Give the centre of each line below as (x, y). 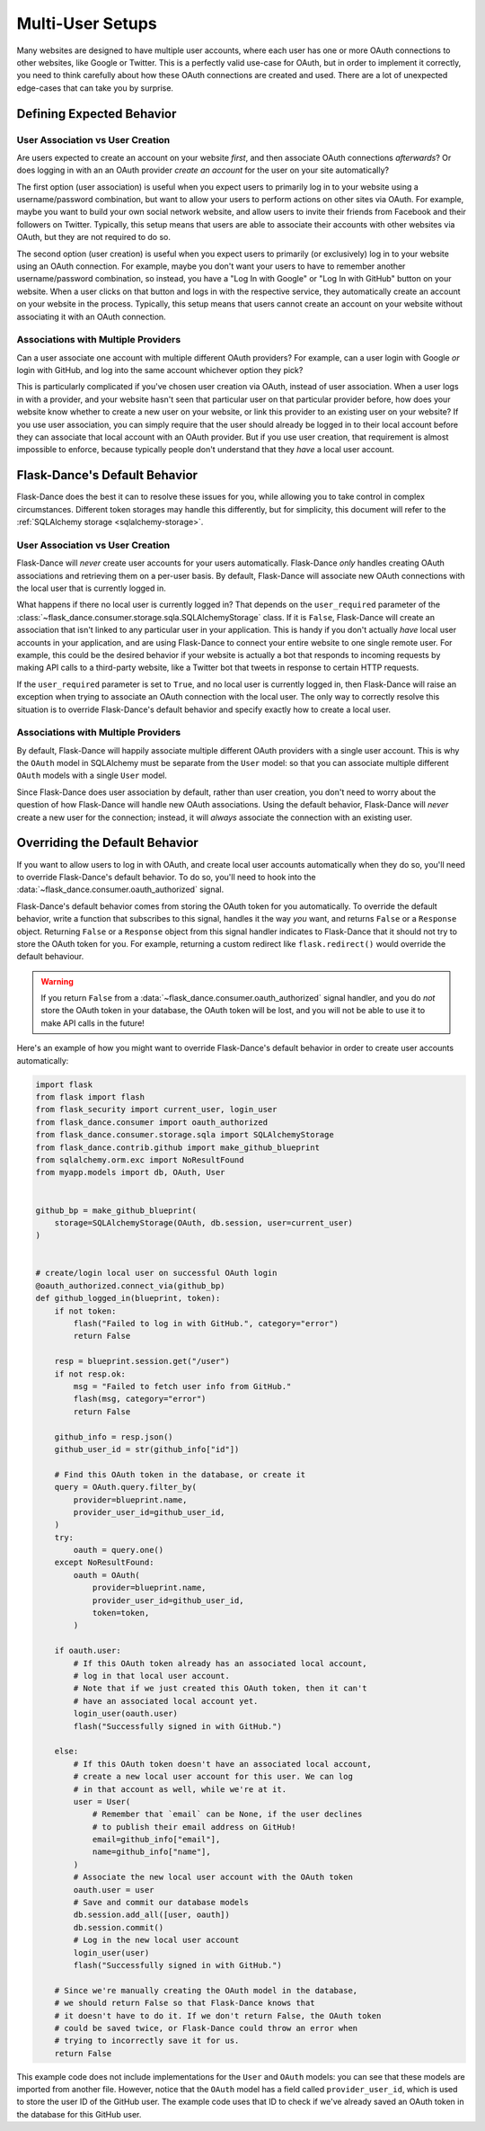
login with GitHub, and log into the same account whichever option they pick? (160, 370)
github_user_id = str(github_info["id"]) (147, 1449)
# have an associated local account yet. (166, 1701)
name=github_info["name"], (151, 1852)
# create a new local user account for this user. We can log (213, 1777)
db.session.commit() (119, 1927)
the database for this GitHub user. (79, 2114)
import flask (64, 1084)
